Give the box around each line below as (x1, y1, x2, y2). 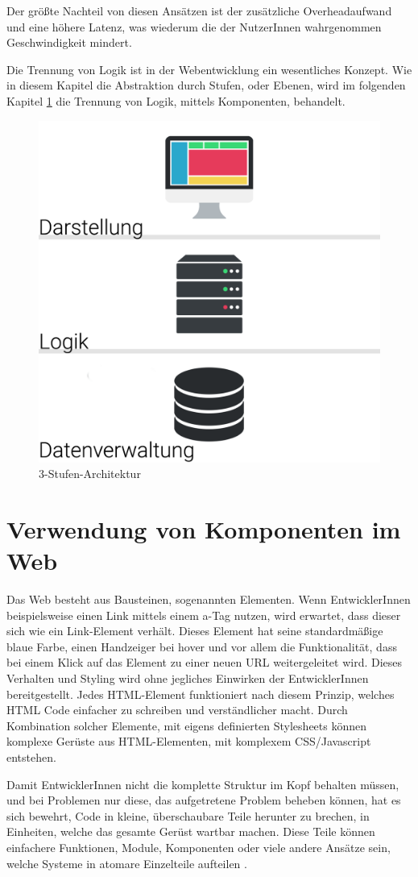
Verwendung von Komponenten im (6, 512, 401, 545)
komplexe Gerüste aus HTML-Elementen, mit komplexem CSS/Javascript (6, 733, 371, 750)
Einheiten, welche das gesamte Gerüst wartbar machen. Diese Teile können (6, 823, 375, 840)
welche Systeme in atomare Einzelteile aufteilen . (6, 854, 247, 871)
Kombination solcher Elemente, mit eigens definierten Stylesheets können (6, 717, 367, 734)
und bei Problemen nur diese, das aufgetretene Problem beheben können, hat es (6, 792, 401, 808)
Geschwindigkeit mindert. (6, 34, 132, 51)
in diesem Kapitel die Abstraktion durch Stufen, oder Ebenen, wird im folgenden (6, 77, 406, 94)
